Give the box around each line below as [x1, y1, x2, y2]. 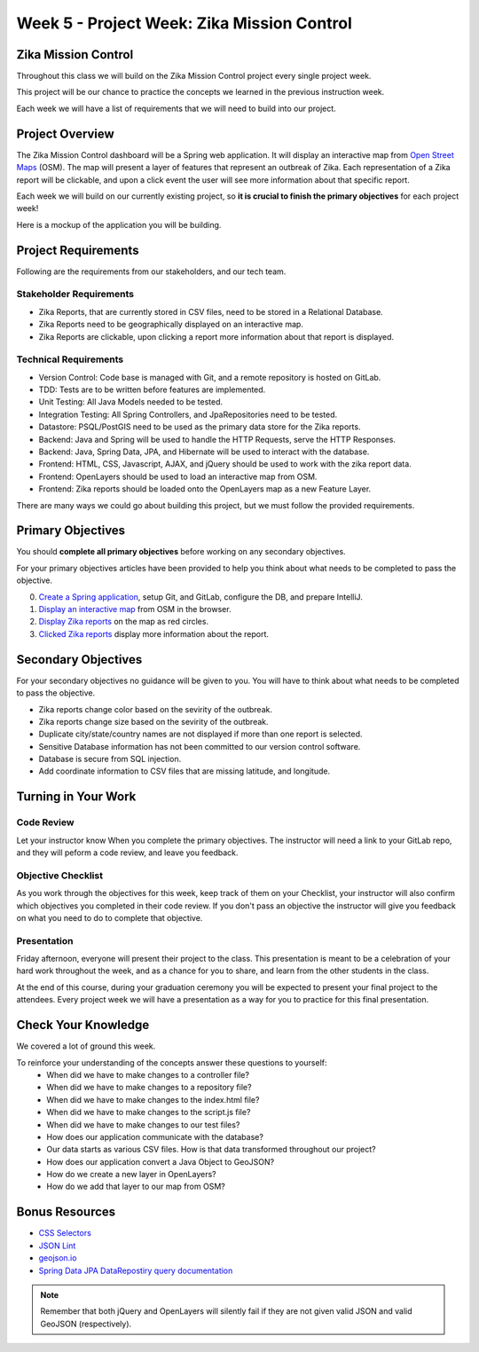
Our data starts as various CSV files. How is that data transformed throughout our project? [46, 1144, 376, 1155]
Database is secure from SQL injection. [38, 754, 182, 765]
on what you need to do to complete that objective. [16, 912, 203, 923]
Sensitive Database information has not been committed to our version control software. [38, 741, 361, 751]
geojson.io [38, 1253, 77, 1263]
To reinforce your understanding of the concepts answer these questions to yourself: [16, 1057, 327, 1068]
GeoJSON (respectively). [40, 1318, 132, 1329]
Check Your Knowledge [16, 1018, 150, 1033]
